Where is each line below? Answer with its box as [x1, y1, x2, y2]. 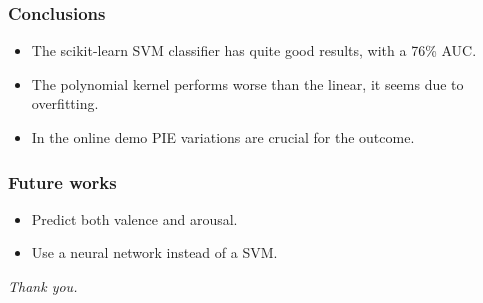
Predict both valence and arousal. [31, 208, 238, 229]
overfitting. [31, 93, 99, 114]
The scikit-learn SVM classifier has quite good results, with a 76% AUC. [31, 40, 477, 61]
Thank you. [8, 276, 78, 296]
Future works [8, 169, 117, 194]
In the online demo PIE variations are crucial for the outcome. [31, 127, 415, 147]
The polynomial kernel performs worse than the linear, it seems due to [31, 73, 464, 94]
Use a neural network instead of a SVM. [31, 242, 278, 263]
